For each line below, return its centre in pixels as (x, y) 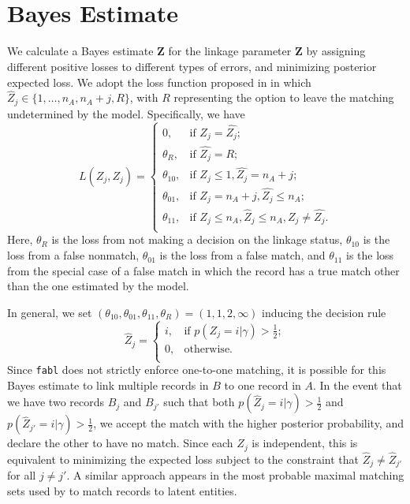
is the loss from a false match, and (242, 255)
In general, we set (50, 312)
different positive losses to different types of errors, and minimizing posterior (192, 66)
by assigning (336, 51)
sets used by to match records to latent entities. (122, 490)
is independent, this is (305, 443)
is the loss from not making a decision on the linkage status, (197, 239)
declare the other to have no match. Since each (120, 443)
